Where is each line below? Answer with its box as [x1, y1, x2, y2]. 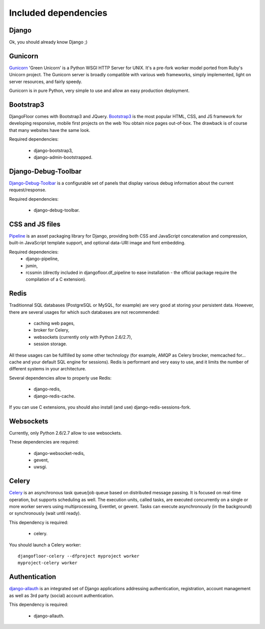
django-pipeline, [26, 256, 59, 262]
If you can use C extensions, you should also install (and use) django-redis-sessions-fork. [9, 404, 191, 410]
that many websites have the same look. [9, 127, 90, 133]
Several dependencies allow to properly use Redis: [9, 375, 112, 381]
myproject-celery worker [18, 560, 78, 566]
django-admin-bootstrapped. [33, 154, 93, 160]
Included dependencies [9, 7, 107, 18]
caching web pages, [33, 320, 75, 327]
